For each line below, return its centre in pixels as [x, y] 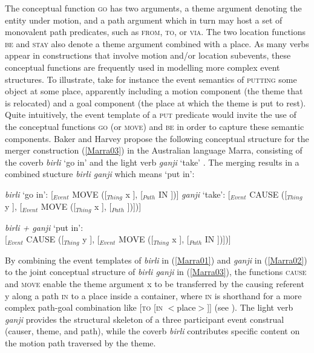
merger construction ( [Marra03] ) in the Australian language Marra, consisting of [154, 150]
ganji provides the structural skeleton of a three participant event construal [145, 319]
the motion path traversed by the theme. [80, 343]
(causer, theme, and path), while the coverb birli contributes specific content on [152, 331]
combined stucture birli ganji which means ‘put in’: [100, 174]
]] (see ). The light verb [250, 307]
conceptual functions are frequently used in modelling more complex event [142, 67]
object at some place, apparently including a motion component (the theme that [154, 91]
